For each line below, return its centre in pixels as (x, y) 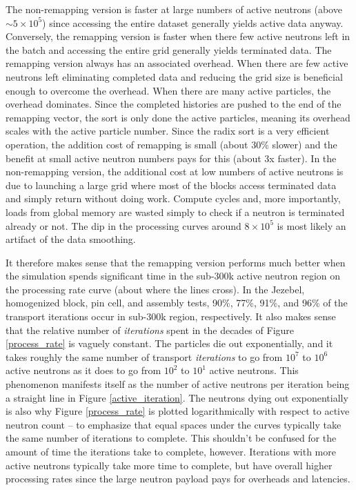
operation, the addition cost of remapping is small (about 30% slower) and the (171, 144)
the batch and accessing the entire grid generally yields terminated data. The (169, 49)
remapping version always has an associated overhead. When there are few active (177, 63)
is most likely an (311, 225)
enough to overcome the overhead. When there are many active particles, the (168, 90)
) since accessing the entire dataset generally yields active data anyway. (193, 22)
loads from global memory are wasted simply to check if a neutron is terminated (175, 212)
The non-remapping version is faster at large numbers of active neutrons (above (174, 9)
